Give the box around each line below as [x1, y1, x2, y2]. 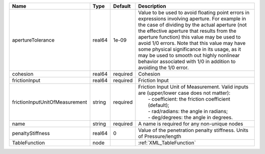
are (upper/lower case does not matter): [138, 89, 231, 96]
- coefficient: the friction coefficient [148, 96, 231, 102]
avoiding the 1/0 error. [138, 64, 189, 71]
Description [138, 3, 166, 9]
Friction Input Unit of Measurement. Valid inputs [138, 84, 249, 90]
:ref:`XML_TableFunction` [138, 139, 196, 146]
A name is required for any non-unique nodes [138, 120, 243, 127]
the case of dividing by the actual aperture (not [138, 22, 247, 28]
